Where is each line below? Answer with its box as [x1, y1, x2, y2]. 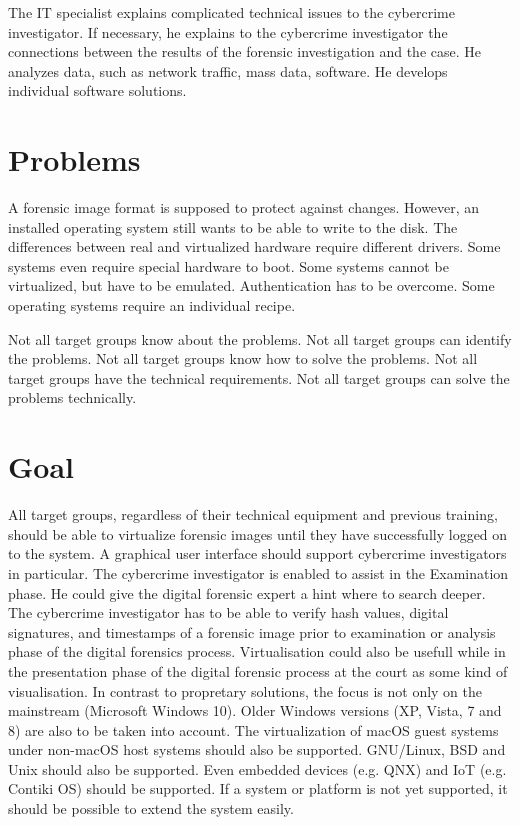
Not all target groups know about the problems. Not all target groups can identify [8, 328, 512, 349]
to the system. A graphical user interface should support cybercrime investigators [8, 543, 507, 564]
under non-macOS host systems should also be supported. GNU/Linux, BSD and [8, 739, 506, 760]
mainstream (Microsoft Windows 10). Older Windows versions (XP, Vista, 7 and [8, 700, 502, 721]
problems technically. [8, 387, 137, 408]
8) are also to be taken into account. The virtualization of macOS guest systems [8, 719, 499, 740]
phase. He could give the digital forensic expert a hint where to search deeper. [8, 582, 486, 603]
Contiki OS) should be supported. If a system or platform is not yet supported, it [8, 778, 508, 799]
